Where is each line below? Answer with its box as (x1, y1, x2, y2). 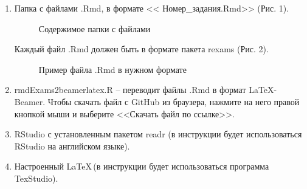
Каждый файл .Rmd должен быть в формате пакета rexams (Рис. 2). (14, 43, 269, 55)
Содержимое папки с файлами (38, 22, 151, 35)
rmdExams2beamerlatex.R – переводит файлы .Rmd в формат (14, 83, 246, 96)
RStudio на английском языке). (14, 139, 130, 152)
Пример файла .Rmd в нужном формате (38, 63, 187, 75)
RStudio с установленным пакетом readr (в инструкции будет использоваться (14, 128, 302, 140)
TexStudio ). (14, 171, 58, 184)
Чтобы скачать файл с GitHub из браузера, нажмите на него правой (47, 95, 300, 108)
